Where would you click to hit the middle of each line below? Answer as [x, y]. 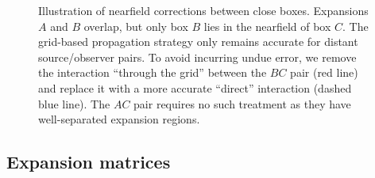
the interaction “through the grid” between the [153, 72]
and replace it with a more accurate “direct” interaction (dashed [195, 87]
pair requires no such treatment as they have [242, 103]
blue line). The [74, 103]
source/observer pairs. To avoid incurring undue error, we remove [197, 57]
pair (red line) [324, 72]
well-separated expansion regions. [119, 119]
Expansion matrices [89, 162]
